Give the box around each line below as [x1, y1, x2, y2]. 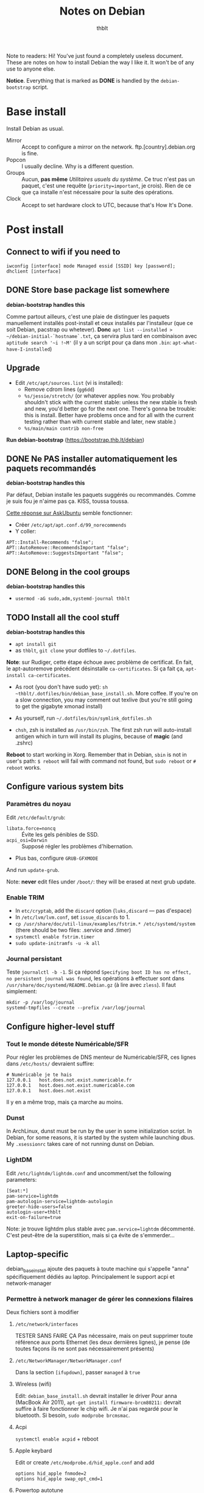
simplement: [6, 988, 38, 995]
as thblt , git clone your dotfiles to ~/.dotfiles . [15, 647, 136, 654]
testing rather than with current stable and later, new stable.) [24, 418, 177, 425]
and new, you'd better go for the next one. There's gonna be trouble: [24, 405, 197, 412]
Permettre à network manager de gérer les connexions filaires [6, 1295, 194, 1304]
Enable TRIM [6, 893, 44, 902]
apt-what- [172, 340, 198, 346]
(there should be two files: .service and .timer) [15, 926, 132, 933]
